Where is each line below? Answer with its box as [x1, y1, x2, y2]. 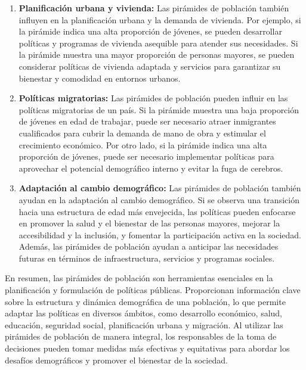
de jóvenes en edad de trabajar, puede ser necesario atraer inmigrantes [18, 115, 276, 128]
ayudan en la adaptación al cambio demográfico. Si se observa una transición [18, 193, 299, 206]
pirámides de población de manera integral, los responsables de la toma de [5, 330, 277, 343]
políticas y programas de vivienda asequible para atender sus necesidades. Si [18, 36, 298, 49]
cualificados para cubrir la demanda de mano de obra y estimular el [18, 126, 266, 139]
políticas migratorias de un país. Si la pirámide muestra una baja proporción [18, 103, 299, 116]
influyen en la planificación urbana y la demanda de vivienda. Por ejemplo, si [18, 13, 301, 26]
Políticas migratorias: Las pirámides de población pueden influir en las [18, 92, 288, 104]
